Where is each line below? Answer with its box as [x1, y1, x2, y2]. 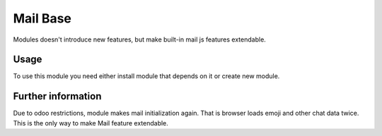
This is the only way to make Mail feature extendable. [13, 118, 169, 127]
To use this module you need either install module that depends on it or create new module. [13, 72, 280, 80]
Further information [13, 90, 102, 102]
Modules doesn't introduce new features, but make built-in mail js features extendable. [13, 35, 267, 44]
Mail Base [13, 11, 72, 26]
